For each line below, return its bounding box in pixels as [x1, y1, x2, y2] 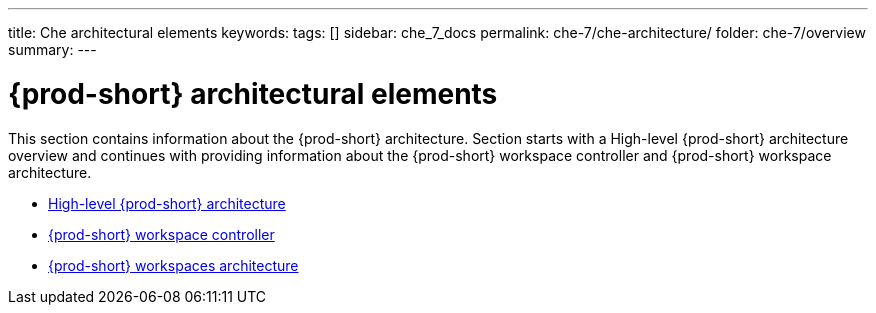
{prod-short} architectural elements [8, 76, 498, 111]
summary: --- [8, 41, 97, 58]
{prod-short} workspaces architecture [48, 256, 299, 274]
